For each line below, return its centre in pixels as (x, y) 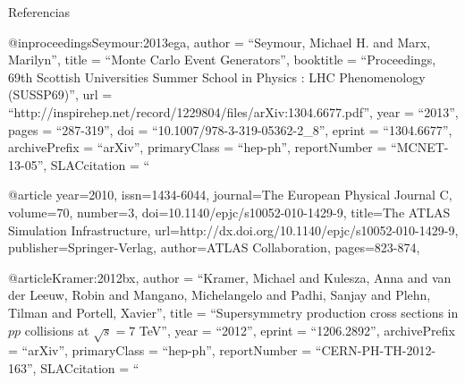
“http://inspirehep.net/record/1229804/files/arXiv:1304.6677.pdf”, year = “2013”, (233, 111)
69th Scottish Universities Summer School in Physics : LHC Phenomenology (217, 77)
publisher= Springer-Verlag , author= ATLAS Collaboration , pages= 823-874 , (214, 247)
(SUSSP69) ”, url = (60, 94)
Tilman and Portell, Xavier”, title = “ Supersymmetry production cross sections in (233, 312)
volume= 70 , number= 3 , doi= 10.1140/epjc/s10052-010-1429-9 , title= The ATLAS (229, 212)
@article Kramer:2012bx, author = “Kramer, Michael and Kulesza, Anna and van (230, 277)
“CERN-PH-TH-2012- (376, 350)
